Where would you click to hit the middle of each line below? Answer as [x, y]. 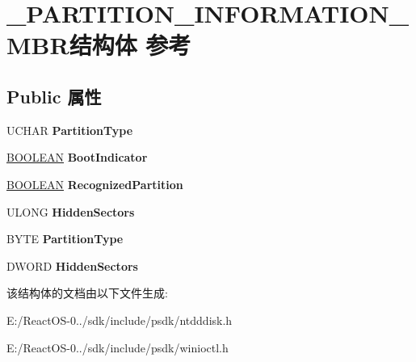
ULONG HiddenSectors [71, 211]
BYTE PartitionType [65, 239]
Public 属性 [54, 96]
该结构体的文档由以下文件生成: [87, 293]
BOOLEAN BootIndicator [77, 157]
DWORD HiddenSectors [72, 265]
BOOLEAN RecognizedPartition [95, 184]
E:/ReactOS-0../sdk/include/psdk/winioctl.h [118, 347]
